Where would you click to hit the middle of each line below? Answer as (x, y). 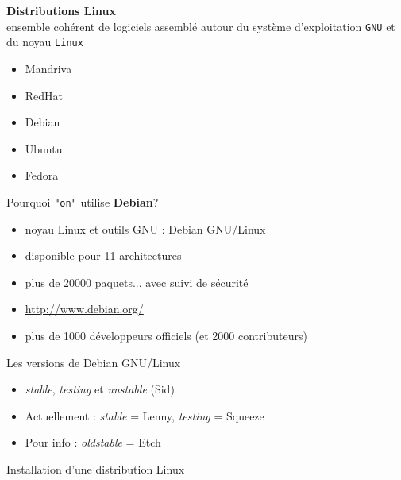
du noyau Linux (45, 42)
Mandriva (48, 68)
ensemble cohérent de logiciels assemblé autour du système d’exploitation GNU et (201, 26)
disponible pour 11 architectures (103, 255)
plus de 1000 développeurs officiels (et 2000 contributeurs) (166, 335)
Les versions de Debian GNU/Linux (94, 362)
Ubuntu (44, 148)
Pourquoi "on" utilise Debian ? (83, 201)
